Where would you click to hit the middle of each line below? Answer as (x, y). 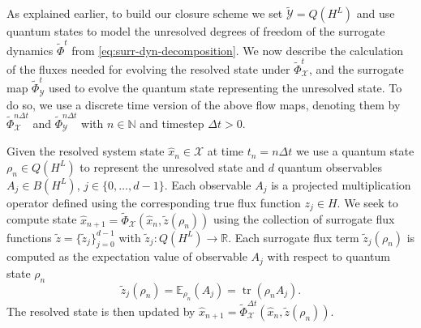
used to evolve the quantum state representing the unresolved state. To (226, 88)
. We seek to (367, 202)
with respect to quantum (329, 256)
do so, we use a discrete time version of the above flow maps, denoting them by (204, 104)
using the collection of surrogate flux (304, 219)
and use (376, 13)
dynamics (30, 50)
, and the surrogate (356, 68)
